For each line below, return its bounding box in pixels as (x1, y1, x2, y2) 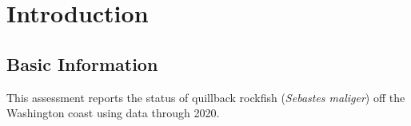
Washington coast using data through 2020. (6, 104, 220, 121)
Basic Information (6, 51, 158, 76)
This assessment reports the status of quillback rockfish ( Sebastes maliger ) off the (6, 89, 405, 105)
